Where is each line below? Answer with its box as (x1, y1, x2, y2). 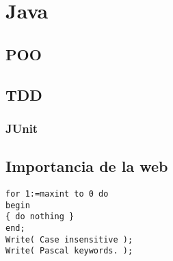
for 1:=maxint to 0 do (5, 188, 109, 199)
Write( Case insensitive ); (5, 234, 133, 245)
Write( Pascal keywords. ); (5, 246, 133, 256)
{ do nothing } (5, 212, 75, 222)
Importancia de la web (5, 156, 168, 177)
